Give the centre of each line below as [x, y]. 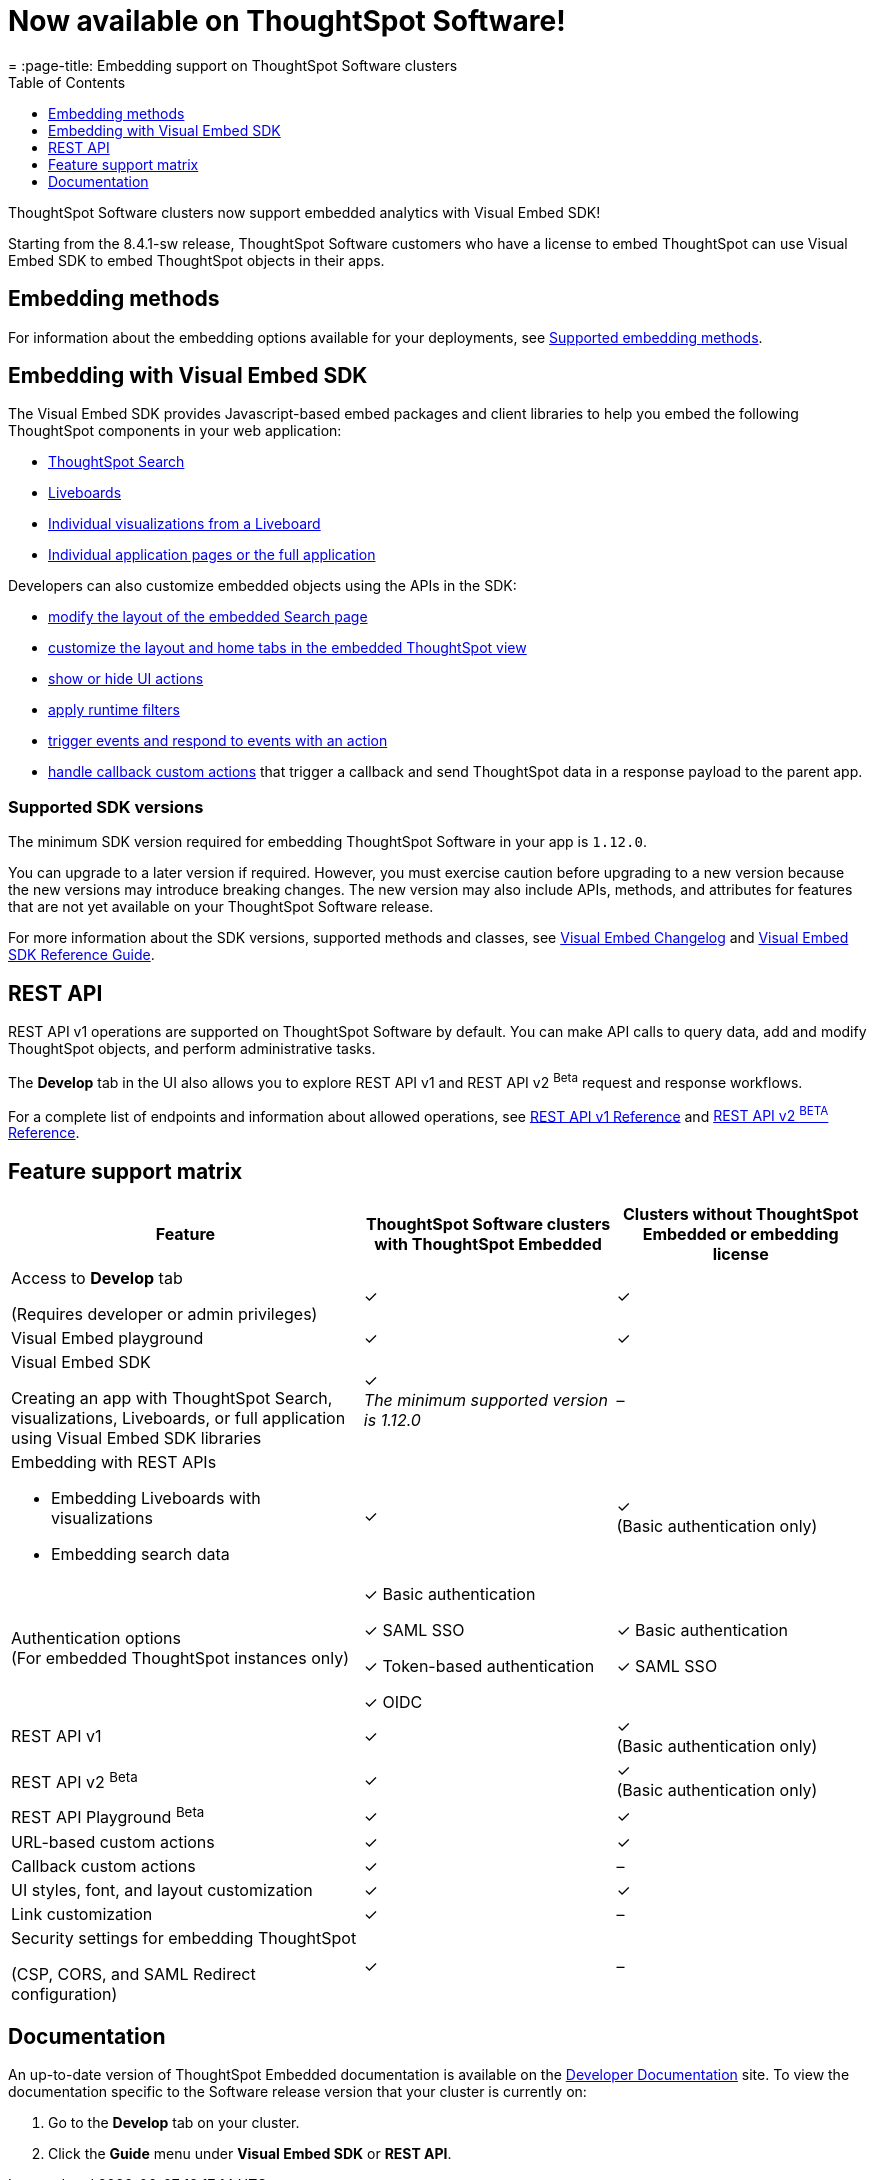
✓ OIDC [393, 1702]
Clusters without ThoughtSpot [741, 1214]
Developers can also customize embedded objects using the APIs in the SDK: [262, 586]
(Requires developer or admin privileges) [164, 1314]
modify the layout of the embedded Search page [208, 617]
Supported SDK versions [106, 806]
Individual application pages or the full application [212, 555]
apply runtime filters [114, 710]
